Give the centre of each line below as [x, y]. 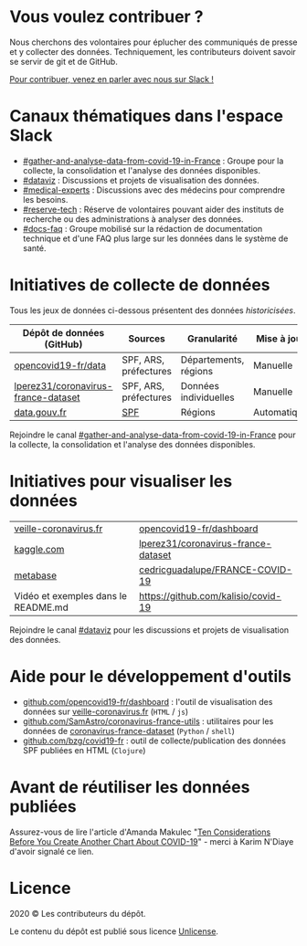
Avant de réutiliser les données [130, 787]
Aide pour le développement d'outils [151, 676]
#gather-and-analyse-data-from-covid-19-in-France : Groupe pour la [153, 161]
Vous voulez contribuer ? [106, 17]
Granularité [212, 338]
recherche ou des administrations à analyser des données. [133, 219]
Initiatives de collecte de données [140, 285]
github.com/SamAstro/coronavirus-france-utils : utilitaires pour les [148, 721]
